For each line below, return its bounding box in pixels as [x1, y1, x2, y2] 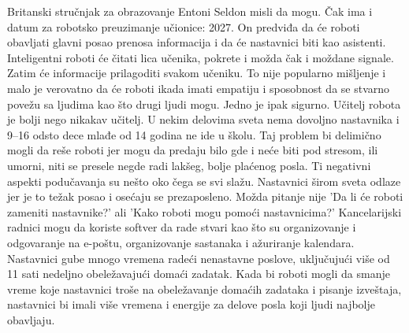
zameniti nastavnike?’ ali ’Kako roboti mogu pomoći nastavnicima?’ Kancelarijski [7, 203, 402, 220]
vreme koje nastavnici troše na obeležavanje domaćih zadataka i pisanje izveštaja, [7, 280, 402, 297]
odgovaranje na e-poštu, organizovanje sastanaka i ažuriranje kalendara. [7, 234, 355, 250]
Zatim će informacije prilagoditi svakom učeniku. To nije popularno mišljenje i [7, 65, 386, 81]
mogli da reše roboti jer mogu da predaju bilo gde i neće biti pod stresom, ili [7, 142, 378, 158]
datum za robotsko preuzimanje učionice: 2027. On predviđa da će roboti [7, 18, 360, 35]
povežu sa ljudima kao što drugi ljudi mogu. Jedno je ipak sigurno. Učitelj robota [7, 95, 401, 112]
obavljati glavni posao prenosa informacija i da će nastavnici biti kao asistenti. [7, 34, 386, 50]
